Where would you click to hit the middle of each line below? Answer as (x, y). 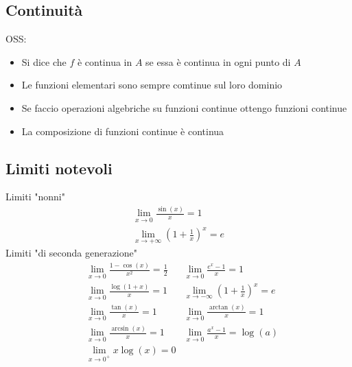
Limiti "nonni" (35, 197)
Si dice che (44, 61)
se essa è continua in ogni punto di (218, 61)
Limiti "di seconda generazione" (71, 253)
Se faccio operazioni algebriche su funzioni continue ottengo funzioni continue (184, 107)
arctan (219, 308)
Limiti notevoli (59, 168)
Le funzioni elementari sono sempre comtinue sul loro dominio (152, 85)
